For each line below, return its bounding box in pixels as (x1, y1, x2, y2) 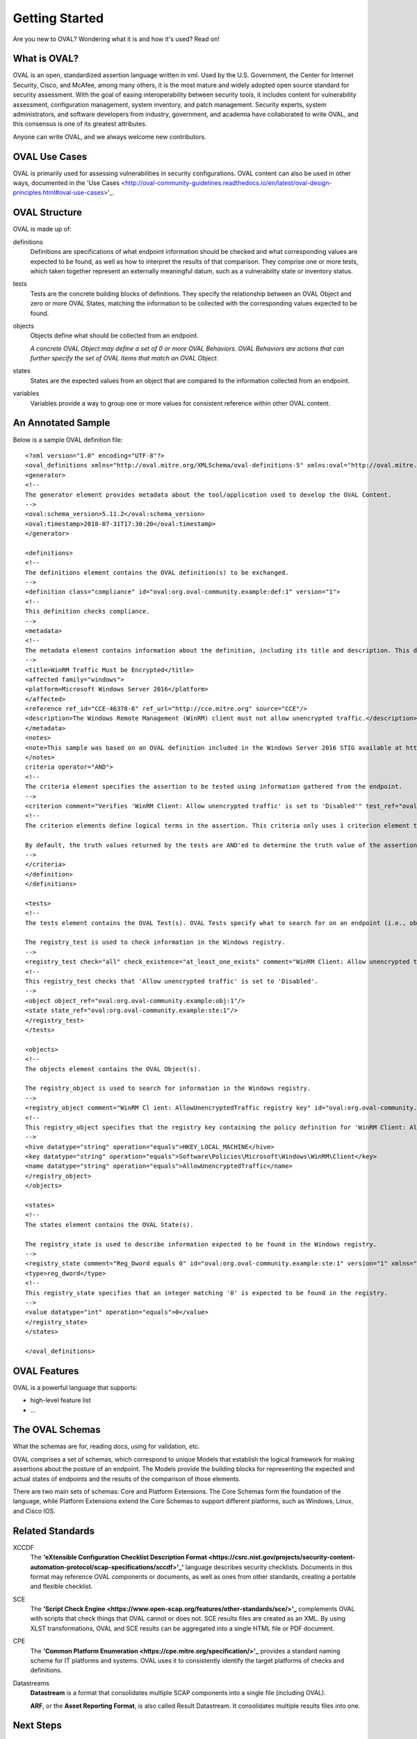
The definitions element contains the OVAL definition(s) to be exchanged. (25, 568, 289, 577)
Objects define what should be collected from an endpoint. (30, 331, 199, 340)
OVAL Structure (13, 207, 83, 218)
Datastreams (13, 1678, 50, 1687)
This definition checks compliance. (25, 607, 150, 616)
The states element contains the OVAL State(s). (25, 1221, 194, 1228)
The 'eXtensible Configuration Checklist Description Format (30, 1553, 208, 1562)
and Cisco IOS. (13, 1507, 56, 1515)
